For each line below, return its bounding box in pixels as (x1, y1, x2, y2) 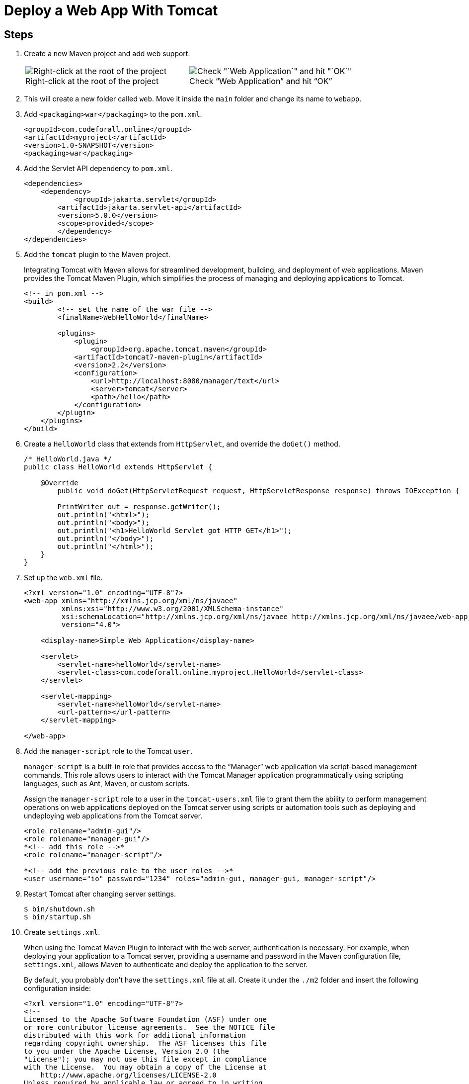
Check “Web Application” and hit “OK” (189, 76, 332, 87)
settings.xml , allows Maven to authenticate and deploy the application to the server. (24, 960, 308, 969)
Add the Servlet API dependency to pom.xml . (24, 164, 172, 173)
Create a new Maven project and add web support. (24, 49, 190, 58)
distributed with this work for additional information (24, 1031, 246, 1040)
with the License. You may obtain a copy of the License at (24, 1063, 267, 1072)
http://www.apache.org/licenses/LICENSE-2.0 (40, 1071, 217, 1080)
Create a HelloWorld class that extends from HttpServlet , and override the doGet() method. (24, 440, 340, 449)
